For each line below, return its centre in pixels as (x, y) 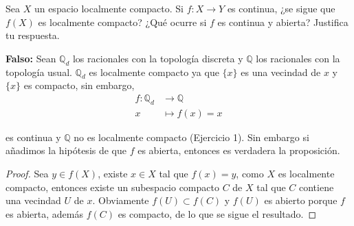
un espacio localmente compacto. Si (109, 8)
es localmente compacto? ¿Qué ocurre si (122, 22)
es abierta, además (44, 213)
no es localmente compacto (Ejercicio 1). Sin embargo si (191, 137)
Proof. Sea (27, 174)
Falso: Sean (31, 58)
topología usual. (39, 72)
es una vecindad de (281, 72)
